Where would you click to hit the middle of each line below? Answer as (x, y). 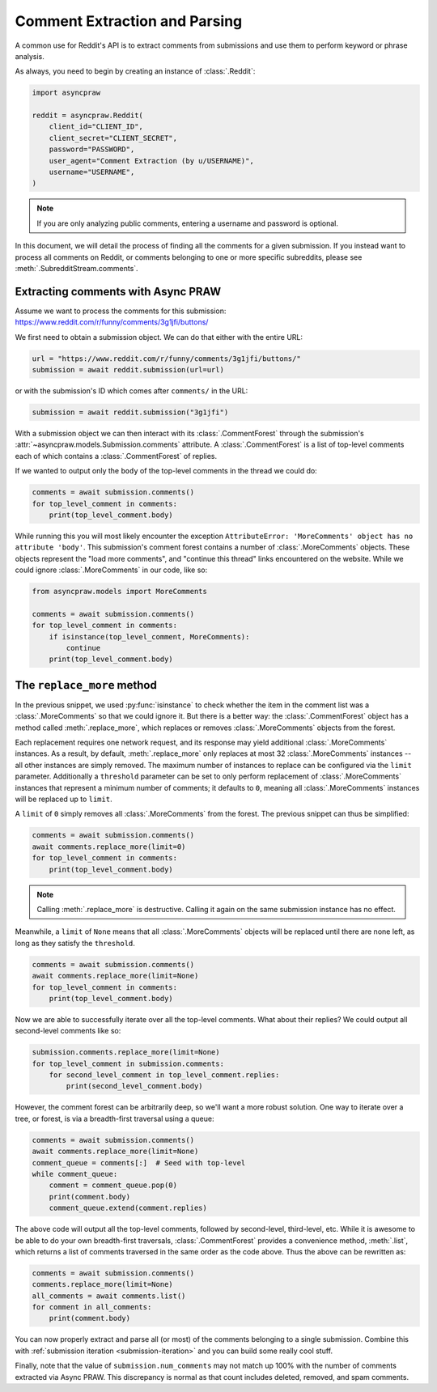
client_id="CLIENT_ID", (96, 127)
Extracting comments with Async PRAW (118, 291)
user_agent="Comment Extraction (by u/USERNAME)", (151, 161)
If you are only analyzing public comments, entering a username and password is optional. (188, 223)
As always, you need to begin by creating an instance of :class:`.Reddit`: (135, 71)
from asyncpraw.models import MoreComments (120, 592)
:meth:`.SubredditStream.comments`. (76, 268)
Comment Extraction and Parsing (129, 21)
